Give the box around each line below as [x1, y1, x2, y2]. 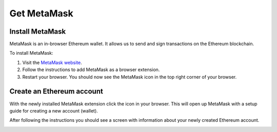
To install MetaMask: [9, 50, 53, 56]
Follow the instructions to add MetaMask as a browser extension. [22, 67, 160, 73]
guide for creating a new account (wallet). [9, 107, 98, 114]
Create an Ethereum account [9, 87, 104, 96]
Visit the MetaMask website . [22, 59, 82, 65]
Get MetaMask [9, 8, 74, 19]
